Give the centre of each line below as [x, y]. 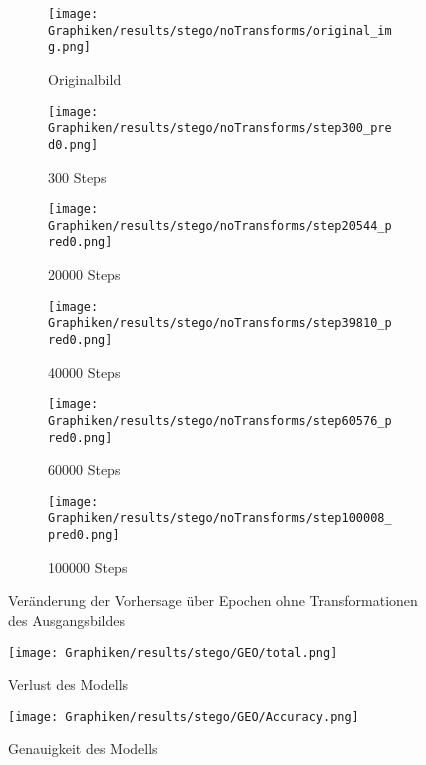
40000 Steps [84, 371]
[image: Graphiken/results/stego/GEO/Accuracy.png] [183, 716]
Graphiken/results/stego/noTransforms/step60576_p [220, 420]
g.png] [69, 47]
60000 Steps [84, 469]
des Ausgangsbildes [66, 619]
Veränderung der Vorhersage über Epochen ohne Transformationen [213, 600]
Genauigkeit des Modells [83, 748]
